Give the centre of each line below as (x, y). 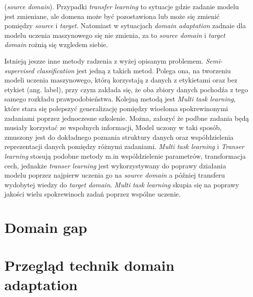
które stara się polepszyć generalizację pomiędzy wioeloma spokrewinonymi (116, 108)
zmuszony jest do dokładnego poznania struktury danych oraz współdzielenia (119, 137)
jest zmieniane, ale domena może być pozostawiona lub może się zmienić (112, 16)
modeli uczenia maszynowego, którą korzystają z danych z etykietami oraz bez (121, 80)
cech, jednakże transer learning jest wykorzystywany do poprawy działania (115, 165)
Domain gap (46, 227)
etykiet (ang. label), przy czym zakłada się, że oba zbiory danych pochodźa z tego (126, 89)
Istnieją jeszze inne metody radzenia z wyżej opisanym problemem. (104, 60)
